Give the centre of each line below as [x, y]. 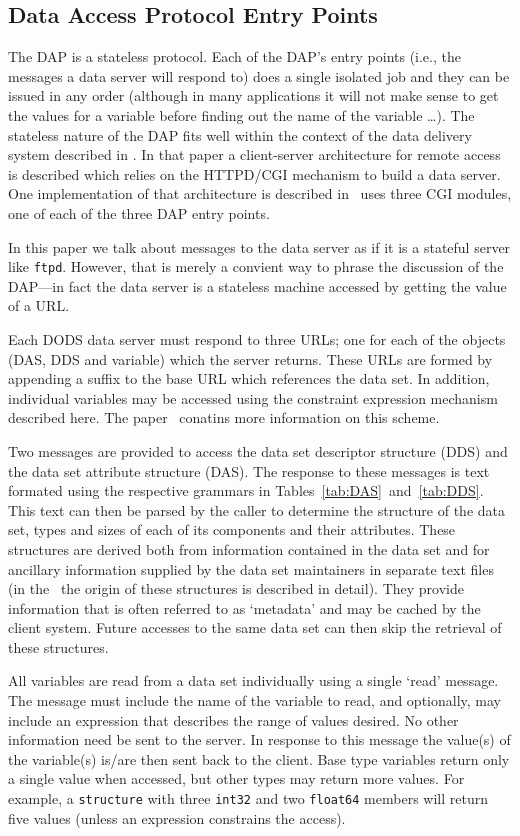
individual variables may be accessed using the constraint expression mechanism [253, 397]
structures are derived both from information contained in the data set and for [249, 548]
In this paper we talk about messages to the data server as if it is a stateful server [259, 246]
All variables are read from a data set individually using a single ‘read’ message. [253, 680]
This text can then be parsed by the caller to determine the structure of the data [257, 509]
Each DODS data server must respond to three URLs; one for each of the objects [257, 338]
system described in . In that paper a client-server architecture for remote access [254, 154]
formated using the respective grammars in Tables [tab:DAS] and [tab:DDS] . [246, 490]
